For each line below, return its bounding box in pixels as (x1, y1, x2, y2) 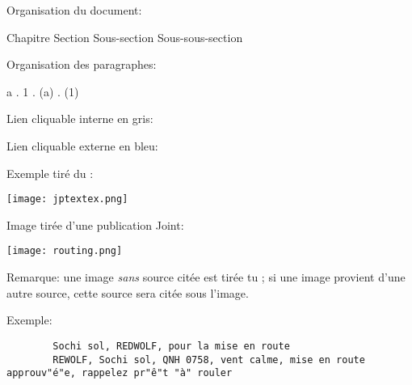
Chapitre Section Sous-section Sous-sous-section (6, 28, 243, 45)
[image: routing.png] (6, 245, 123, 257)
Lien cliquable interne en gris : (6, 110, 153, 127)
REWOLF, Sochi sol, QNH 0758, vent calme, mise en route (53, 353, 365, 366)
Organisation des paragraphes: (6, 56, 157, 73)
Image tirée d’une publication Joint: (6, 216, 184, 233)
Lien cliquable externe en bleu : (6, 137, 158, 154)
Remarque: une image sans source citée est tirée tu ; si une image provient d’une (6, 269, 406, 286)
